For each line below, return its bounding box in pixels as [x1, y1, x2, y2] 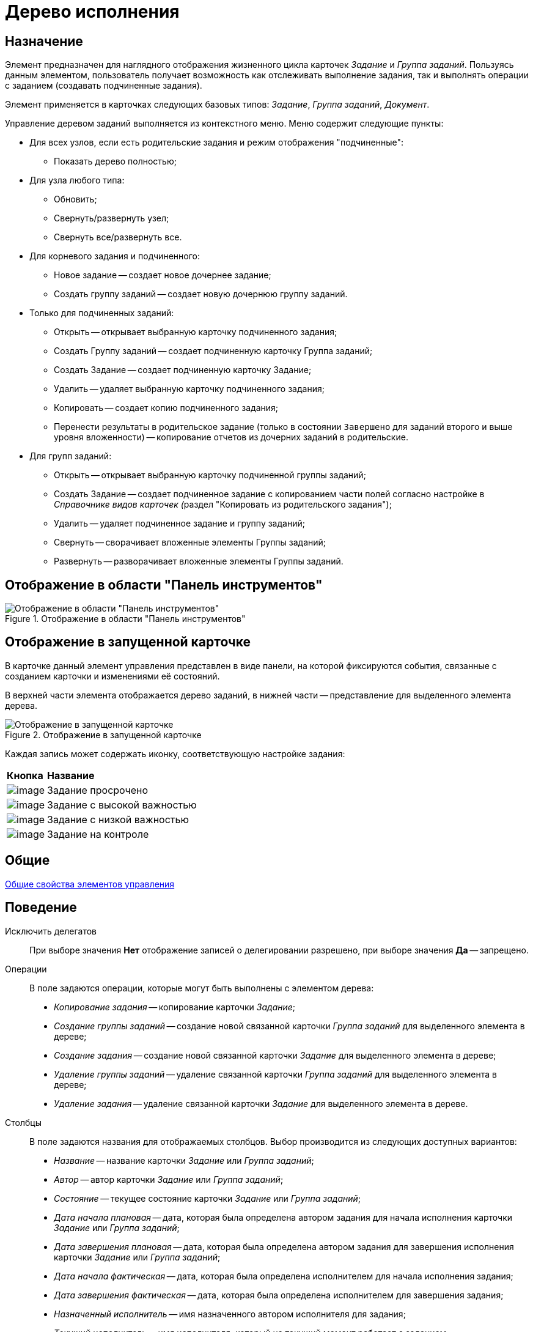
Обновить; [54, 194, 97, 205]
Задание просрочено [47, 783, 149, 796]
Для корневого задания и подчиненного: [29, 251, 200, 262]
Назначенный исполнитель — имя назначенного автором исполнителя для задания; [54, 1308, 406, 1319]
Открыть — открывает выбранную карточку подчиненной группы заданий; [54, 470, 366, 481]
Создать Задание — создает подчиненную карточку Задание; [54, 364, 312, 376]
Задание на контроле [47, 827, 149, 840]
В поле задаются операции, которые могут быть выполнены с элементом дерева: [29, 982, 374, 993]
